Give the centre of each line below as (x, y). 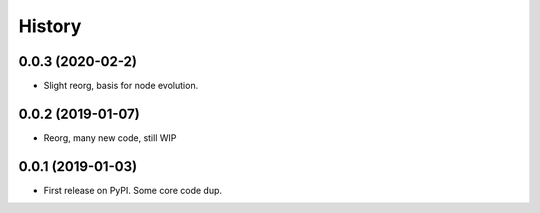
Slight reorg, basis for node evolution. (121, 86)
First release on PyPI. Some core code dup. (133, 190)
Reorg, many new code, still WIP (110, 137)
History (50, 26)
